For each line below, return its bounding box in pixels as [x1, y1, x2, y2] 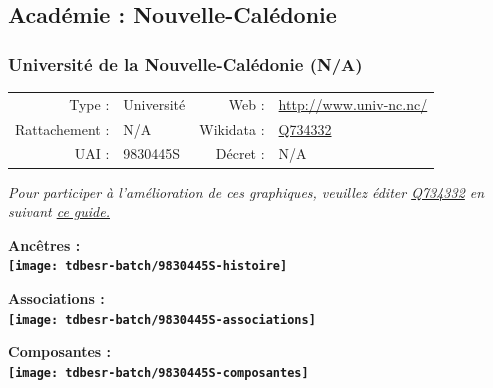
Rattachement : [15, 118, 110, 139]
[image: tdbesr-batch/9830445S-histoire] [8, 259, 288, 274]
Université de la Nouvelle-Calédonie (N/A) [8, 51, 363, 76]
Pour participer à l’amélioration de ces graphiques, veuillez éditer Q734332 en [8, 181, 485, 202]
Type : [69, 93, 110, 114]
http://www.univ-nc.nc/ [278, 93, 428, 114]
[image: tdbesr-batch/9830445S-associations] [8, 312, 316, 327]
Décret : [215, 143, 265, 164]
